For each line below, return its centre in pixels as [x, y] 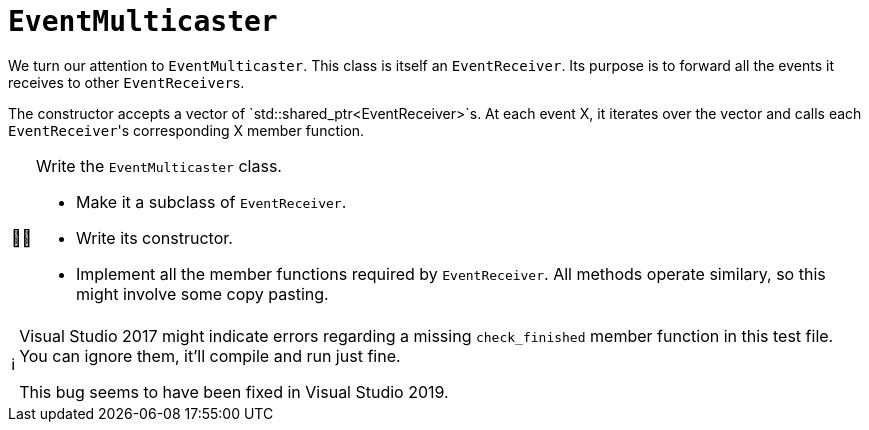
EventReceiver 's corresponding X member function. [186, 130]
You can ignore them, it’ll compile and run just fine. [210, 355]
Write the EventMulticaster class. [159, 165]
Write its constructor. [154, 237]
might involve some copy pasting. [202, 293]
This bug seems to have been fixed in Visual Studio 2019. [234, 391]
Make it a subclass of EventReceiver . [211, 201]
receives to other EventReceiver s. [126, 82]
